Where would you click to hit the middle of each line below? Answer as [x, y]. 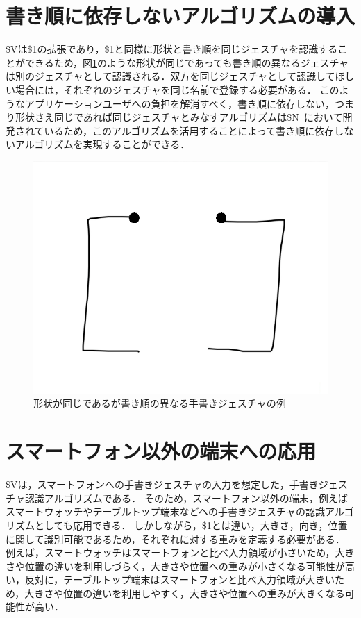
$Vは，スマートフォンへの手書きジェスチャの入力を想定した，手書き [162, 484]
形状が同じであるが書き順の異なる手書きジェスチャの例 [160, 403]
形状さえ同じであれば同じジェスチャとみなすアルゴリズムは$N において [179, 117]
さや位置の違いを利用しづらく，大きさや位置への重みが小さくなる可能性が [175, 566]
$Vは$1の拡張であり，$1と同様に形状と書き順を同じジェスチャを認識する [172, 49]
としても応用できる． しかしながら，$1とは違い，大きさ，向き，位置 [191, 525]
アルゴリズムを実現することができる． [102, 144]
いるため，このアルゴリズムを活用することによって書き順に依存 [189, 130]
